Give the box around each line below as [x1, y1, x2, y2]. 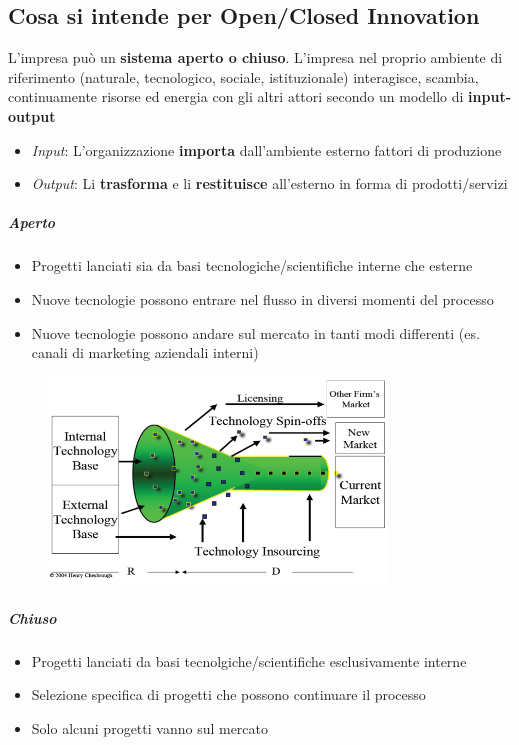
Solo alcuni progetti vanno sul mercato [31, 717, 269, 738]
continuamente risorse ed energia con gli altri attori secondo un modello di [8, 86, 464, 107]
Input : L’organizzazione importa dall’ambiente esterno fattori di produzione [31, 139, 502, 160]
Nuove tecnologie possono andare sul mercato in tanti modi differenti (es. [31, 322, 480, 343]
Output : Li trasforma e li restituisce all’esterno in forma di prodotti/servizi [31, 173, 508, 194]
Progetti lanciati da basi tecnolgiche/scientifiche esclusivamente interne [31, 650, 467, 671]
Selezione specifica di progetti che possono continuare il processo [31, 684, 426, 705]
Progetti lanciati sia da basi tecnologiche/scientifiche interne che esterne [31, 255, 473, 276]
